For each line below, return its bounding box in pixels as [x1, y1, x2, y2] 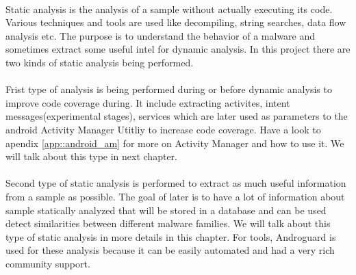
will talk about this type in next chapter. [5, 149, 177, 163]
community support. [5, 256, 90, 270]
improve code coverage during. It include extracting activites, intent [5, 95, 290, 109]
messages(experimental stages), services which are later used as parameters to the [5, 109, 348, 123]
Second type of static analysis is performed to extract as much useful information [5, 176, 346, 190]
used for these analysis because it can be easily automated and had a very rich [5, 243, 335, 257]
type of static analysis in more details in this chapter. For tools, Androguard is [5, 229, 336, 244]
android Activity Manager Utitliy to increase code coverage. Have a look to [5, 122, 321, 136]
